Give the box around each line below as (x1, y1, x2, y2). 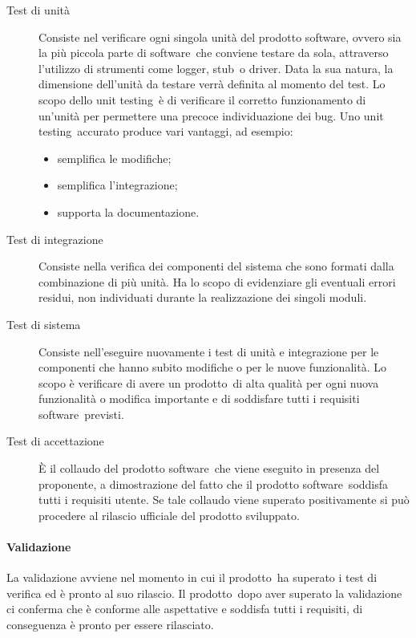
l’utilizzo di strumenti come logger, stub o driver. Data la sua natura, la (38, 59, 394, 76)
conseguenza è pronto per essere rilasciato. (6, 616, 214, 633)
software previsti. (38, 405, 124, 422)
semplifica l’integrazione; (57, 177, 178, 193)
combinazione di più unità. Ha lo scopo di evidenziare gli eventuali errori (38, 273, 396, 290)
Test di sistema (6, 315, 81, 332)
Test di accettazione (6, 433, 104, 449)
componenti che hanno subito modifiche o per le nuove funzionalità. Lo (38, 359, 386, 376)
